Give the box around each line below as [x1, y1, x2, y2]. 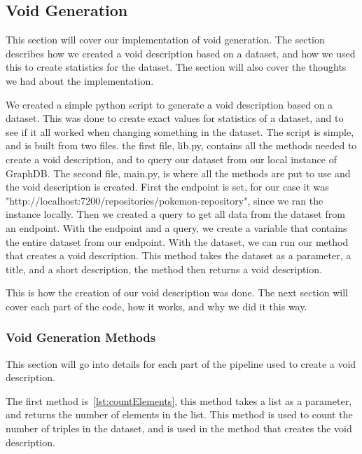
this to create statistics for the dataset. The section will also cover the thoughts [6, 60, 347, 74]
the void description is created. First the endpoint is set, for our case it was [6, 179, 329, 194]
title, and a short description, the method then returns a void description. [6, 261, 323, 276]
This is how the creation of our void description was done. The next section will [6, 285, 348, 300]
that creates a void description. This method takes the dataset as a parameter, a [6, 248, 351, 263]
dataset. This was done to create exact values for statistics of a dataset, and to [6, 111, 344, 125]
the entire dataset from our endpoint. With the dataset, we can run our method [6, 234, 349, 249]
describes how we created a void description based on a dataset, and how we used [6, 46, 356, 60]
